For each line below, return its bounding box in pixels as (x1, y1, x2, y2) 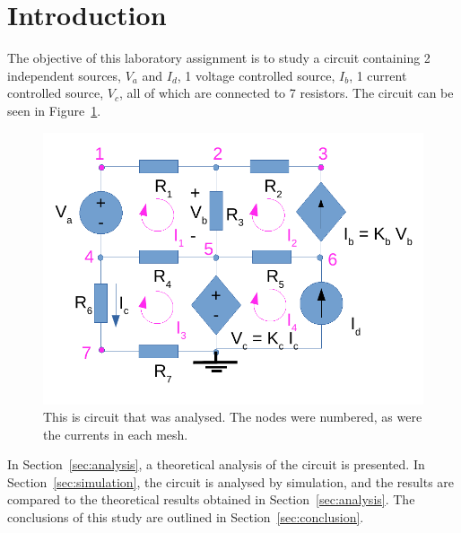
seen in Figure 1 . (7, 100, 101, 119)
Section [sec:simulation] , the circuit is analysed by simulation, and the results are (7, 472, 455, 491)
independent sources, (7, 66, 121, 84)
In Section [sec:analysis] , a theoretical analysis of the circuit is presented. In (7, 455, 425, 474)
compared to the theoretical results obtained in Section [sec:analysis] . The (7, 490, 415, 509)
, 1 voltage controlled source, (177, 66, 335, 84)
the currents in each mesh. (43, 424, 188, 443)
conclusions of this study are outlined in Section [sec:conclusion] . (7, 508, 364, 527)
